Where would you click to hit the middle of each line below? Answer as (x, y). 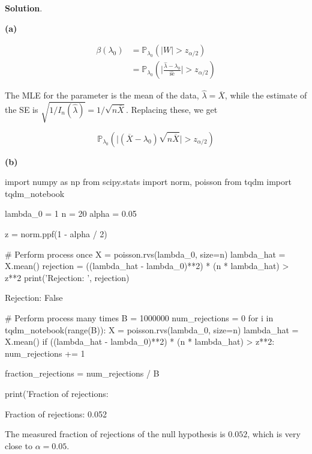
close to (19, 445)
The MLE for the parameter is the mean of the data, (102, 95)
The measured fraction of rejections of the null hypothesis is (115, 434)
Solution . (24, 8)
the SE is (22, 109)
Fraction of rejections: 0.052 (56, 413)
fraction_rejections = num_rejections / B (82, 373)
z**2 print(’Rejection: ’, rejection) (67, 277)
